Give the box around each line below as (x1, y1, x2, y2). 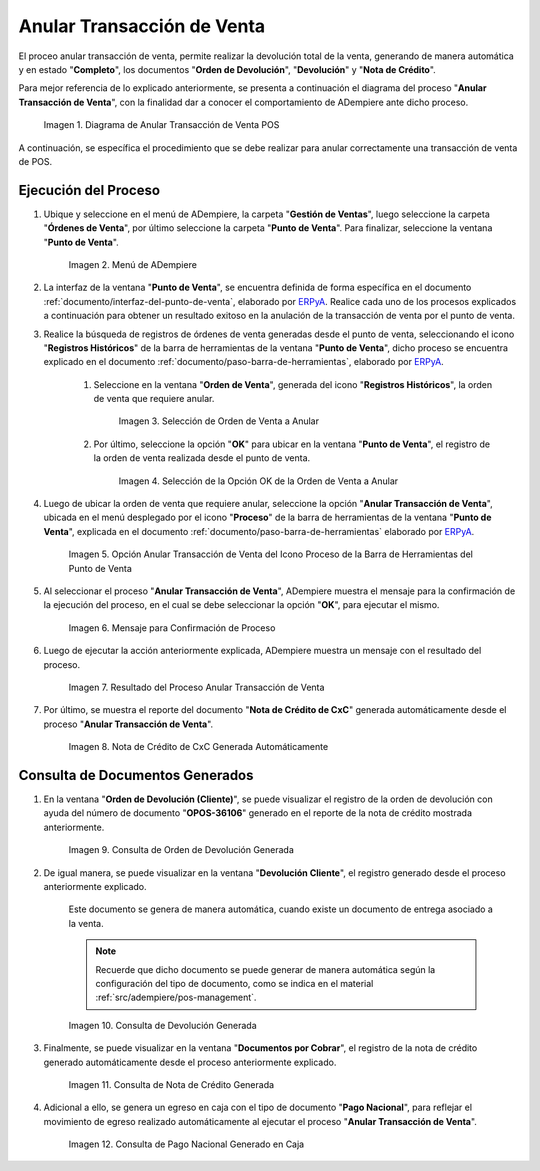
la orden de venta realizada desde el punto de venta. (93, 452, 311, 464)
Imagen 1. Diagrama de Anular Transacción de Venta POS (43, 119, 280, 131)
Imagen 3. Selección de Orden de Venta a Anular (118, 415, 320, 427)
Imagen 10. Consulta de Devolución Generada (68, 1019, 257, 1031)
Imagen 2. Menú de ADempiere (68, 258, 197, 270)
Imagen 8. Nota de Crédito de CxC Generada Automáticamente (68, 741, 329, 753)
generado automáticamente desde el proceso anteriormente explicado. (43, 1056, 337, 1068)
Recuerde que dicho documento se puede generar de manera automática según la (95, 963, 436, 975)
